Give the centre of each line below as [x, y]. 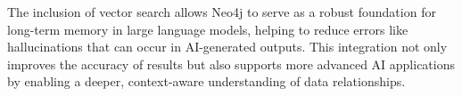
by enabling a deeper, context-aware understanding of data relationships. [206, 81]
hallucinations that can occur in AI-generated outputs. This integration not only [227, 47]
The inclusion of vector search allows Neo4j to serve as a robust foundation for [222, 12]
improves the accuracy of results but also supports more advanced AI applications [231, 64]
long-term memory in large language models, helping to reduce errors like [208, 29]
